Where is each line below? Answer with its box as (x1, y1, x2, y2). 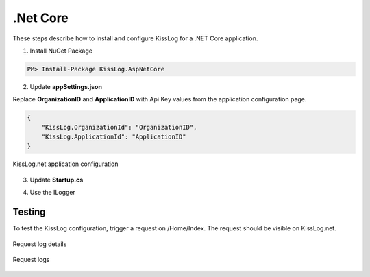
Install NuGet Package (29, 47, 92, 55)
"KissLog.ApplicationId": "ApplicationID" (41, 133, 186, 141)
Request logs (12, 255, 50, 263)
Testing (12, 206, 46, 218)
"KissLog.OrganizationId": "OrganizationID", (41, 123, 197, 131)
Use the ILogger (29, 189, 75, 197)
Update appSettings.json (29, 82, 103, 91)
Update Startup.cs (29, 176, 84, 184)
